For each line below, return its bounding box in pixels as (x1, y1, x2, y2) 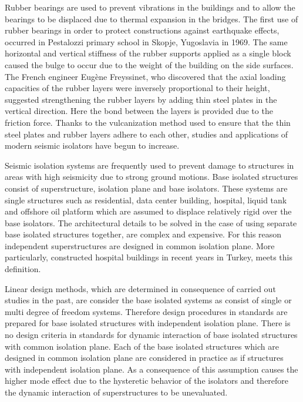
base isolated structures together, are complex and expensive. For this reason (5, 228, 282, 240)
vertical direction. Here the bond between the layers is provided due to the (5, 105, 273, 117)
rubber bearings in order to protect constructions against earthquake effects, (5, 24, 280, 36)
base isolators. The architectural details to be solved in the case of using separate (5, 216, 297, 229)
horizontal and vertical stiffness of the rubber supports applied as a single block (5, 47, 291, 59)
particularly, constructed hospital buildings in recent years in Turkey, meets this (5, 251, 292, 263)
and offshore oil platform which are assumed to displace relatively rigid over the (5, 205, 292, 217)
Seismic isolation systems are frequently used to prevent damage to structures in (5, 159, 294, 171)
